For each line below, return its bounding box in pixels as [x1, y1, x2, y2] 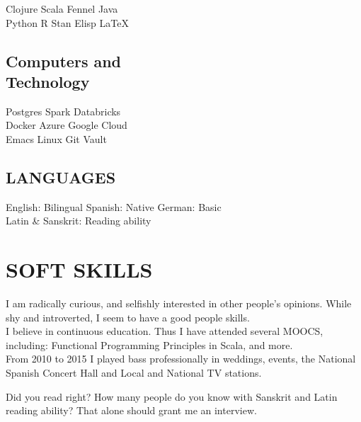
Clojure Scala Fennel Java [6, 1, 118, 16]
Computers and [6, 50, 122, 72]
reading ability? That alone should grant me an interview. [6, 403, 257, 418]
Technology [6, 70, 90, 92]
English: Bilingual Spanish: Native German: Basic [6, 199, 222, 214]
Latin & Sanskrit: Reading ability [6, 213, 151, 228]
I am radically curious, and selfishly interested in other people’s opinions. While [6, 296, 352, 311]
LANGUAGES [6, 166, 116, 188]
